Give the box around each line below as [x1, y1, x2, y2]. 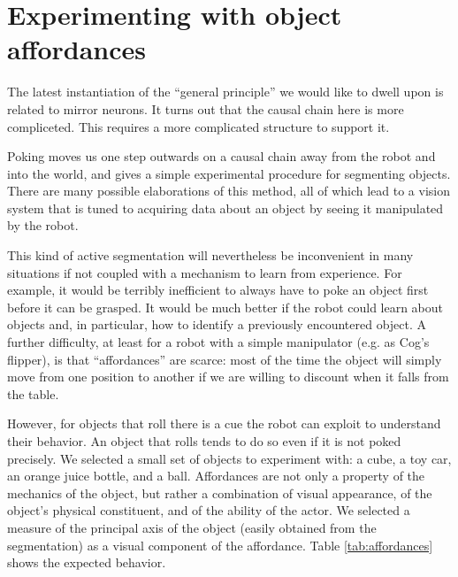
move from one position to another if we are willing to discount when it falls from [7, 367, 449, 386]
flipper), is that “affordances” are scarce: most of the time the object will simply [7, 350, 442, 368]
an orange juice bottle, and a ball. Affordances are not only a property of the [7, 466, 425, 485]
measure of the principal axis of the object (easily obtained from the [7, 518, 377, 536]
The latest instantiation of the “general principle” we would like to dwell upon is [7, 82, 444, 101]
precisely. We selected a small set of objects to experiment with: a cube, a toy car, [7, 449, 452, 467]
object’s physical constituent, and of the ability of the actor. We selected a [7, 501, 410, 519]
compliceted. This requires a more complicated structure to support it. [7, 117, 390, 135]
